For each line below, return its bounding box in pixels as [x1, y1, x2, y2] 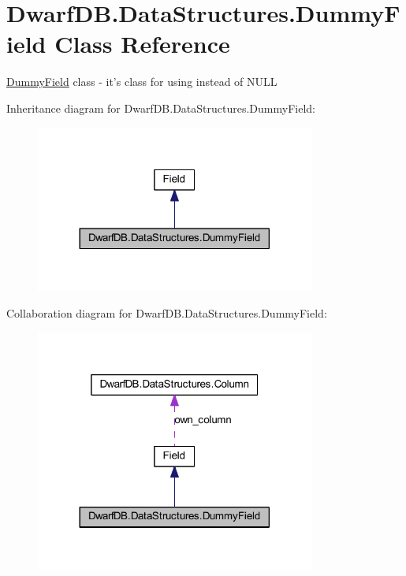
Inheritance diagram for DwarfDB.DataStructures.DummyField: [6, 99, 315, 116]
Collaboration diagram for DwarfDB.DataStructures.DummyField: [6, 304, 327, 321]
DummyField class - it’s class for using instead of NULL [6, 73, 277, 90]
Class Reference [54, 28, 230, 60]
